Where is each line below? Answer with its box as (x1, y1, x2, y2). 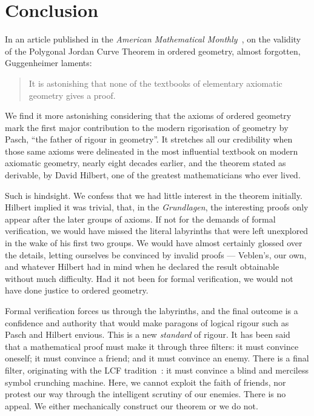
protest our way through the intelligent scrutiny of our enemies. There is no (5, 387, 286, 400)
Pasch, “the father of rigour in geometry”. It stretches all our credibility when (5, 133, 293, 146)
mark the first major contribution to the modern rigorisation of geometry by (5, 121, 289, 133)
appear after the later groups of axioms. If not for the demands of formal (5, 212, 276, 225)
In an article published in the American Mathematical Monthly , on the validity (5, 33, 301, 45)
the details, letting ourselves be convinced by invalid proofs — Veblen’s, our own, (5, 248, 307, 261)
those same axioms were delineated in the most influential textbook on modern (5, 144, 298, 157)
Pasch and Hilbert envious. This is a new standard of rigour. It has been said (5, 328, 290, 341)
